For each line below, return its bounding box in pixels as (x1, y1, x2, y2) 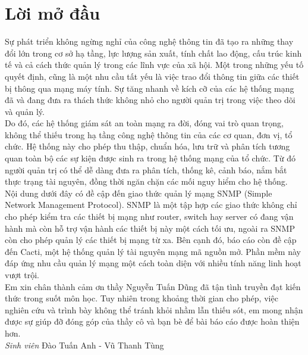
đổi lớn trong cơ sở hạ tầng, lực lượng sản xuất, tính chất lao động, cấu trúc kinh (5, 46, 302, 59)
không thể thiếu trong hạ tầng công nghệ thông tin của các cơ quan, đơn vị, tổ (5, 128, 293, 141)
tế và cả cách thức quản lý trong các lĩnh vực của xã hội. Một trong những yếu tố (5, 58, 304, 71)
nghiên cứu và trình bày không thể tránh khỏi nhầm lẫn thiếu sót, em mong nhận (5, 303, 303, 316)
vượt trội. (5, 269, 40, 281)
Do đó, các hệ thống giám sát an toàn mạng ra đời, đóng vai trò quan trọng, (5, 117, 284, 129)
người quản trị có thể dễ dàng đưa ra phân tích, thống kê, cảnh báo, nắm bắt (5, 163, 287, 176)
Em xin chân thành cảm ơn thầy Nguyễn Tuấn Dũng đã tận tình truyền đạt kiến (5, 280, 301, 292)
